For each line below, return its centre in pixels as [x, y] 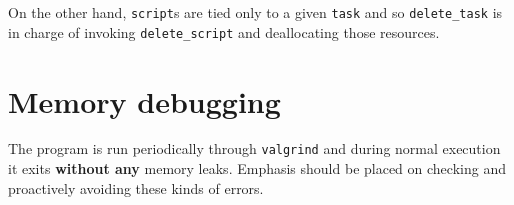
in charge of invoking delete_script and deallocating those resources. [224, 31]
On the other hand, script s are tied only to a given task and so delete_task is [255, 12]
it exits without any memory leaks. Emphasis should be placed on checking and [257, 168]
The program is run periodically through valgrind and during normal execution [254, 148]
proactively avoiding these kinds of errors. [136, 187]
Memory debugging [144, 100]
